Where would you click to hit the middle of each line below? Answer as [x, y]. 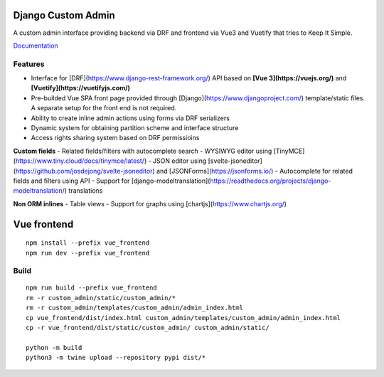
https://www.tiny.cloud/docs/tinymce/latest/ [80, 161]
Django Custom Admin [64, 15]
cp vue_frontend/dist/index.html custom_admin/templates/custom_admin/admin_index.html [183, 318]
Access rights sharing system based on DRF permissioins [115, 138]
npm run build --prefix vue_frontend [92, 288]
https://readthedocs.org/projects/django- [271, 181]
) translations [84, 191]
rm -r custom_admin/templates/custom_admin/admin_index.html [134, 308]
